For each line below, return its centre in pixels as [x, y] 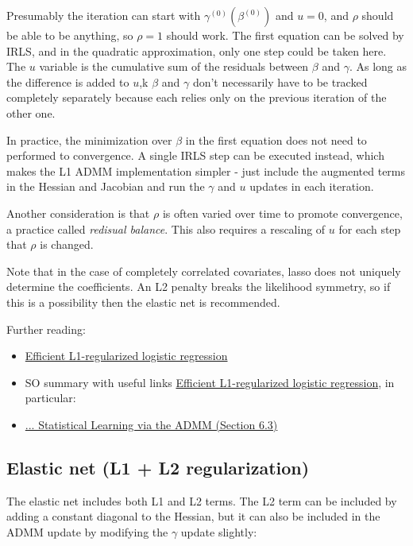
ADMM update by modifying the [87, 531]
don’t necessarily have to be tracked [280, 81]
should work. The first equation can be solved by [285, 35]
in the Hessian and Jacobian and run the [106, 186]
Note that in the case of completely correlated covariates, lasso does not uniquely [204, 271]
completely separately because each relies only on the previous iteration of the [197, 97]
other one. [31, 112]
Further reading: [46, 329]
